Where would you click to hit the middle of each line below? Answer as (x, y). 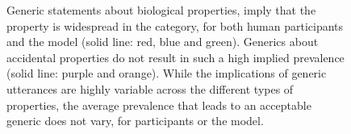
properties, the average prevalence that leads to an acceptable (159, 105)
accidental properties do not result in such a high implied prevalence (175, 57)
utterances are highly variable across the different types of (150, 88)
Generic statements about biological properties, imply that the (161, 10)
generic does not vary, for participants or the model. (135, 121)
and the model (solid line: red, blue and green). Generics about (163, 42)
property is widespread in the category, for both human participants (175, 25)
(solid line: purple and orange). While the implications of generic (167, 73)
